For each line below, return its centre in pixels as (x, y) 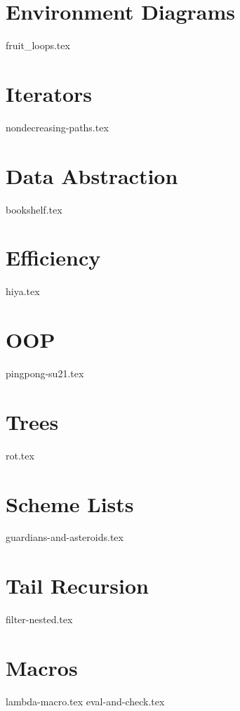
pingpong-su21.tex (45, 373)
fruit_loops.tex (38, 45)
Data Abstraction (92, 175)
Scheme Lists (70, 503)
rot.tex (20, 455)
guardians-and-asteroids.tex (65, 537)
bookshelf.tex (34, 209)
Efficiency (53, 257)
